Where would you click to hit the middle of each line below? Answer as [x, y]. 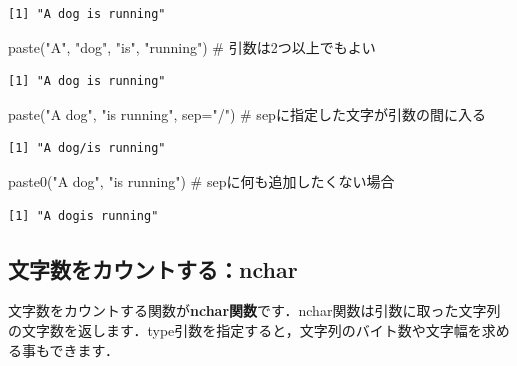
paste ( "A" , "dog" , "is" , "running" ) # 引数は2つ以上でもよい [192, 46]
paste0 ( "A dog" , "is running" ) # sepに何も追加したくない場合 [201, 180]
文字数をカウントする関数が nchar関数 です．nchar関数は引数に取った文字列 [254, 310]
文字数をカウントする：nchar [153, 268]
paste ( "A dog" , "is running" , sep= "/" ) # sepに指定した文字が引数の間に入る [247, 113]
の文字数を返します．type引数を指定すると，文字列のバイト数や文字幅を [245, 329]
